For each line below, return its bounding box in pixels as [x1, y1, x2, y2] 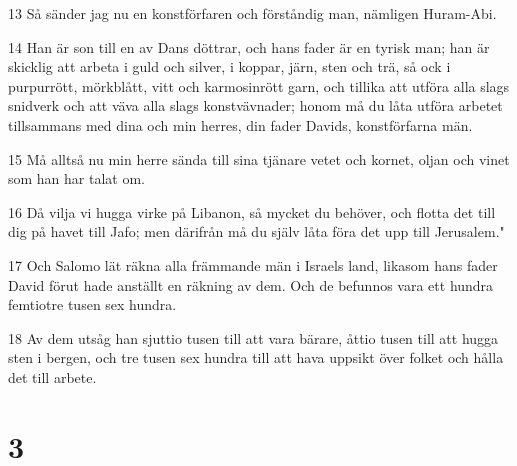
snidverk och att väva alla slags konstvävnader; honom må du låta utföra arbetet [8, 95, 503, 116]
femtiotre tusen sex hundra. [8, 294, 177, 315]
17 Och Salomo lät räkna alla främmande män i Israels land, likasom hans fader [8, 254, 498, 275]
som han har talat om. [8, 168, 146, 189]
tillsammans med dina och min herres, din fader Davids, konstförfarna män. [8, 114, 473, 135]
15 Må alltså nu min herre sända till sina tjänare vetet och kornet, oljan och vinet [8, 148, 510, 169]
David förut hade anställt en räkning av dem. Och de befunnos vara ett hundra [8, 274, 494, 295]
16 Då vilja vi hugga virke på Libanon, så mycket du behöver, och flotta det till [8, 201, 496, 222]
